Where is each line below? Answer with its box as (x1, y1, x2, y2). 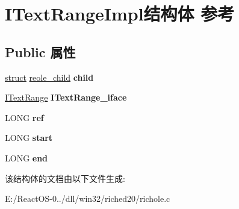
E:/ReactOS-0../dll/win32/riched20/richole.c (5, 192, 170, 205)
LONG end (5, 151, 48, 164)
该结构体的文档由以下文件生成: (5, 172, 125, 184)
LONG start (5, 131, 53, 144)
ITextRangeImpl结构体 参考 (5, 1, 235, 26)
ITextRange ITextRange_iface (5, 91, 127, 104)
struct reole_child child (5, 70, 94, 83)
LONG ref (5, 111, 44, 123)
